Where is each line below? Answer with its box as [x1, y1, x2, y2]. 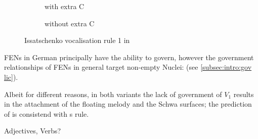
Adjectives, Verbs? [4, 125, 61, 136]
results [233, 88, 254, 99]
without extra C [45, 18, 95, 28]
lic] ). [4, 71, 18, 82]
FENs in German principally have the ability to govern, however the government [4, 52, 254, 62]
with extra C [45, 1, 84, 11]
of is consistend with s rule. [4, 108, 89, 119]
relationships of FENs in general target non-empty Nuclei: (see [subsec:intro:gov [4, 62, 252, 72]
